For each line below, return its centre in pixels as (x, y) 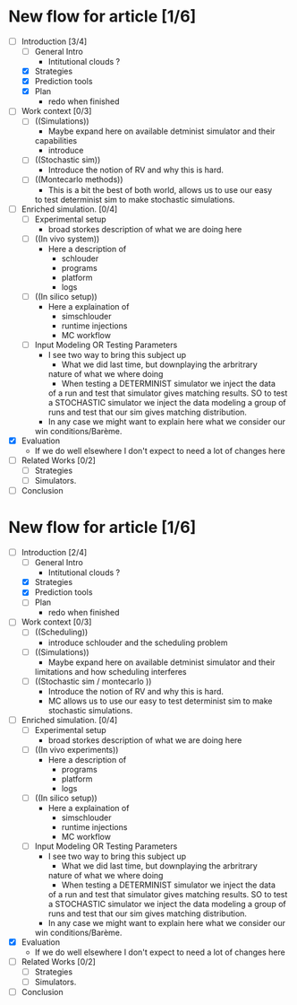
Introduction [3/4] (54, 41)
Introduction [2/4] (54, 553)
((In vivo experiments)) (76, 749)
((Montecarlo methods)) (79, 179)
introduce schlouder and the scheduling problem (138, 642)
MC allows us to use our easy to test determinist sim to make (160, 701)
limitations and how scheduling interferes (110, 671)
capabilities (56, 141)
